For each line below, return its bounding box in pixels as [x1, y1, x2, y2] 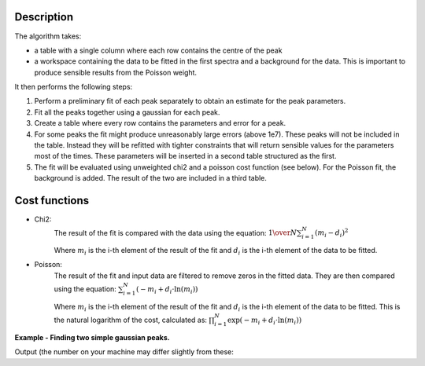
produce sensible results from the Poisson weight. [34, 68, 197, 77]
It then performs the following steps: [14, 82, 133, 92]
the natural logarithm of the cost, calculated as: [54, 315, 208, 325]
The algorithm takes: [14, 31, 82, 41]
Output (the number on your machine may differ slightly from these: [14, 347, 234, 357]
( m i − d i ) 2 [315, 227, 349, 240]
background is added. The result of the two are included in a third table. [34, 174, 268, 183]
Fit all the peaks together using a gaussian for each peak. [34, 107, 220, 117]
